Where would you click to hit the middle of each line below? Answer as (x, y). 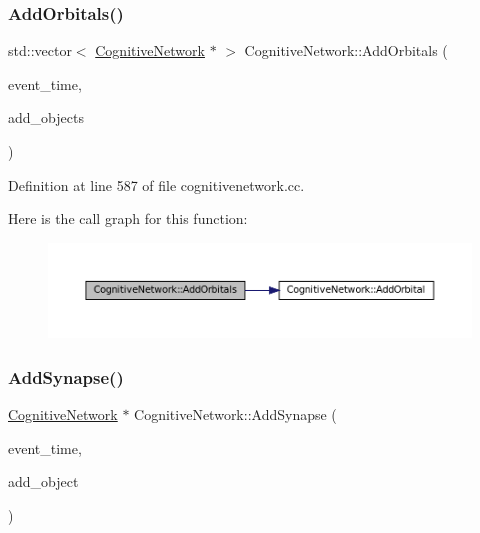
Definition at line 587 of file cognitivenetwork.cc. (156, 184)
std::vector (40, 50)
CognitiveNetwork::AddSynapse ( (235, 414)
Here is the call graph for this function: (128, 218)
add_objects (46, 117)
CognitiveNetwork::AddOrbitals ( (346, 50)
